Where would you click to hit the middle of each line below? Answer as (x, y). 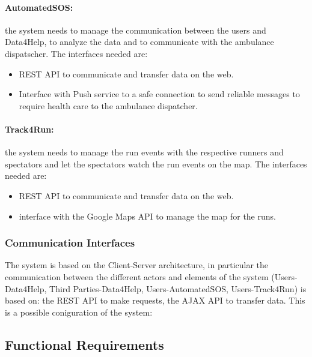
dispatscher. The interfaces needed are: (76, 53)
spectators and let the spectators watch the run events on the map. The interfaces (156, 163)
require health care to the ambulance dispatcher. (108, 105)
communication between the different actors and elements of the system (137, 276)
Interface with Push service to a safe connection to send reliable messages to (159, 94)
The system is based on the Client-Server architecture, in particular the (137, 265)
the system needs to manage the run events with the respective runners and (144, 152)
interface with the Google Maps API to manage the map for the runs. (147, 216)
